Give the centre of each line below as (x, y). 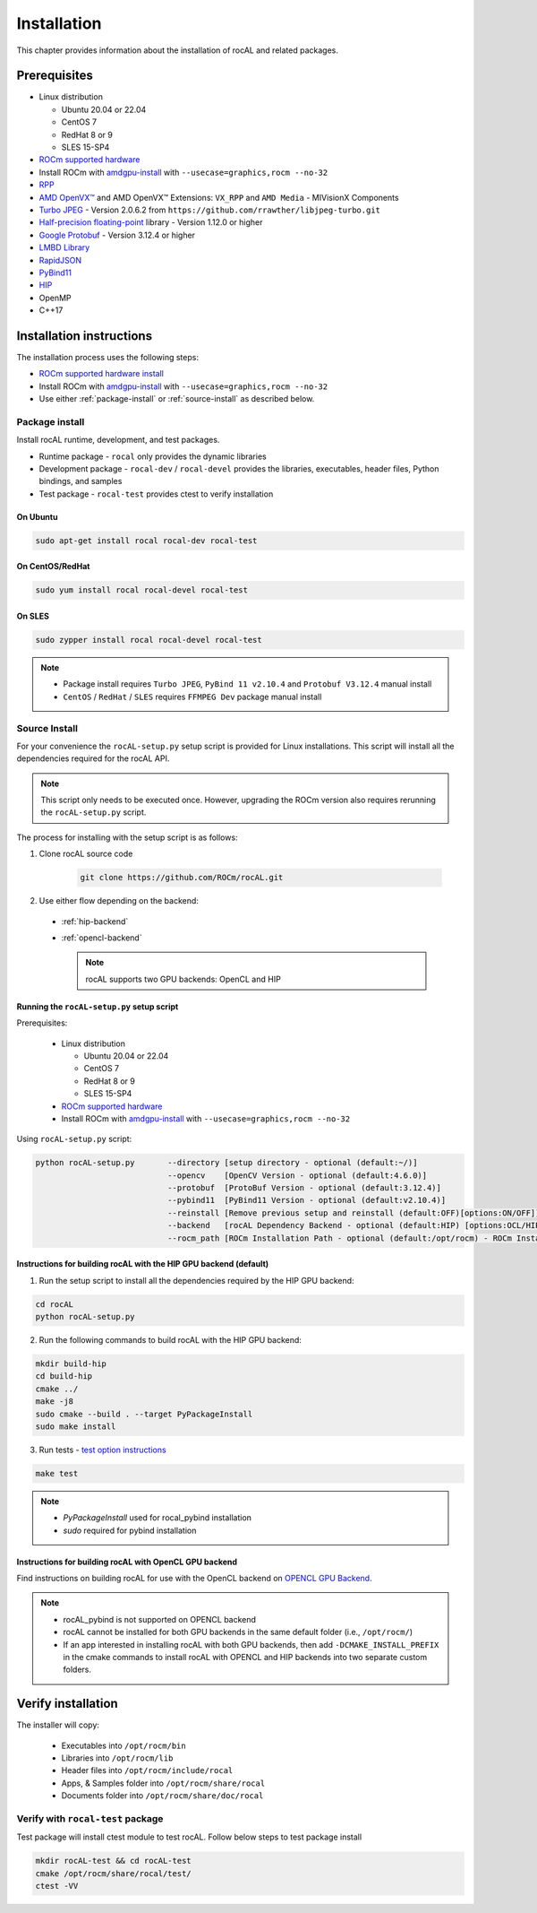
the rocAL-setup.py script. (94, 812)
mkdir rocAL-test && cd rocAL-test (113, 1861)
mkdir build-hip (71, 1363)
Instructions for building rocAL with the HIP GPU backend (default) (143, 1264)
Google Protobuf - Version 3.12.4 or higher (117, 235)
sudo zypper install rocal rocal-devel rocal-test (149, 640)
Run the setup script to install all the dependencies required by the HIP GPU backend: (196, 1280)
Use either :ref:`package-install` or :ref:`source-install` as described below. (177, 399)
